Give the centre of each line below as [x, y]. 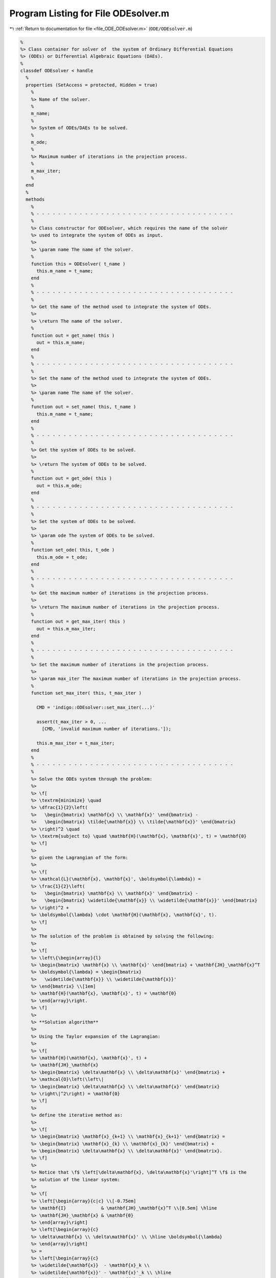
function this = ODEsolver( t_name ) [78, 264]
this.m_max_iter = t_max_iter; [76, 743]
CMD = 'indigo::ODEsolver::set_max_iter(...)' [96, 707]
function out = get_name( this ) [73, 335]
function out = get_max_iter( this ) [78, 622]
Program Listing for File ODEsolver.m [89, 13]
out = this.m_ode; [60, 485]
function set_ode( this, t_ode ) [73, 550]
